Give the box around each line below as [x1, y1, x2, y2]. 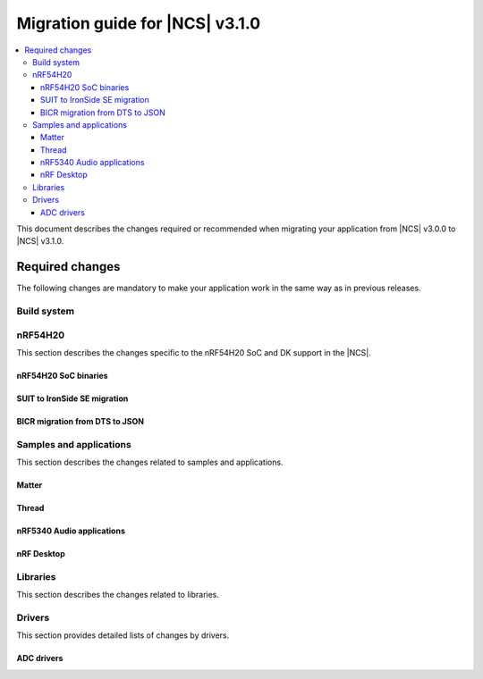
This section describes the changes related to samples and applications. [16, 457, 284, 468]
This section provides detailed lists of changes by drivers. [16, 630, 230, 641]
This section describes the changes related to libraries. [16, 590, 219, 600]
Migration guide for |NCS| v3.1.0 [16, 13, 261, 33]
